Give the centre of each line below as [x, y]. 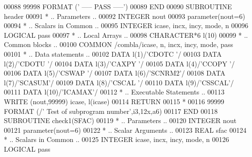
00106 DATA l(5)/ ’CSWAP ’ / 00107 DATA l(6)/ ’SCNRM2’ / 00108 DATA [115, 73]
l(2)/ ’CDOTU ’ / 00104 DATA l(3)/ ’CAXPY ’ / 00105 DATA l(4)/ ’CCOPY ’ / [119, 63]
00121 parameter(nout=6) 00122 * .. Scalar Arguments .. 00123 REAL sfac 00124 [125, 130]
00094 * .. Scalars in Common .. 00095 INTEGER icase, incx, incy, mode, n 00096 [126, 25]
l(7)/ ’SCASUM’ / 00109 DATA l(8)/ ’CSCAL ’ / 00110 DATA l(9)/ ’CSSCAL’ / [119, 82]
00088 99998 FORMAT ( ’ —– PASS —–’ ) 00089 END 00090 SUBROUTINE [118, 6]
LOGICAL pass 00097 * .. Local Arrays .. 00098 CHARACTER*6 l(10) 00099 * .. [126, 35]
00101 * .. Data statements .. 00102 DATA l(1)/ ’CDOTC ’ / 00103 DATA [113, 54]
